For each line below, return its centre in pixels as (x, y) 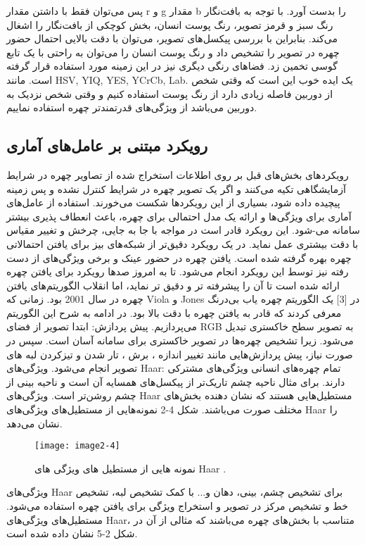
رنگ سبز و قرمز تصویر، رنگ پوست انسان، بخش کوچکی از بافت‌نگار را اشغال (170, 24)
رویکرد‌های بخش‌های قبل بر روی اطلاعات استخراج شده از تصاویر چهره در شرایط (178, 174)
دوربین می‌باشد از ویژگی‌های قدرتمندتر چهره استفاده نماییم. (132, 107)
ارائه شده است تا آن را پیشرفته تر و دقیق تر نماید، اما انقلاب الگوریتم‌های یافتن (173, 285)
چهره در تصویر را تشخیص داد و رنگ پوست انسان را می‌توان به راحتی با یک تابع (173, 52)
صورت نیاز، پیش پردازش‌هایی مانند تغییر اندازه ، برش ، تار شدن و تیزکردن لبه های (180, 354)
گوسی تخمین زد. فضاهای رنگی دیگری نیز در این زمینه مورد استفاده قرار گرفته (172, 66)
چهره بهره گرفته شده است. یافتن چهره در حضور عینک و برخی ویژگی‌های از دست (179, 257)
